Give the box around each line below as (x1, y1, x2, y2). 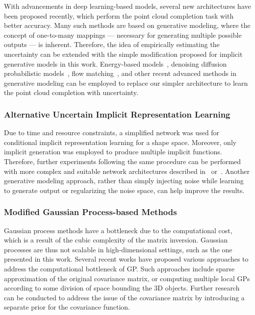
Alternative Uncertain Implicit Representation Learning (4, 108, 230, 120)
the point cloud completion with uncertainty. (4, 87, 138, 97)
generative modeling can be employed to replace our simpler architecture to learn (4, 77, 248, 88)
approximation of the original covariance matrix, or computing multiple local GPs (4, 273, 250, 283)
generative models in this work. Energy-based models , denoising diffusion (4, 58, 227, 69)
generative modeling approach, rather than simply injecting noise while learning (4, 175, 244, 186)
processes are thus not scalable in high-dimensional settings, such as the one (4, 244, 232, 254)
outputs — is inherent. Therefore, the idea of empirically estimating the (4, 39, 220, 49)
